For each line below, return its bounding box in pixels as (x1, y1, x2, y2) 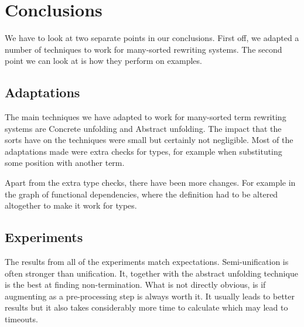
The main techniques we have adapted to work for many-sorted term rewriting (5, 111, 286, 123)
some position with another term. (5, 156, 125, 169)
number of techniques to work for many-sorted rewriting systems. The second (5, 43, 282, 55)
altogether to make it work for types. (5, 199, 137, 212)
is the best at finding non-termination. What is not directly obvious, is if (5, 278, 266, 291)
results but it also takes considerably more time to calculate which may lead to (5, 301, 288, 314)
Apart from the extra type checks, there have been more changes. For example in (5, 176, 296, 189)
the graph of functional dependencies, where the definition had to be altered (5, 188, 278, 200)
